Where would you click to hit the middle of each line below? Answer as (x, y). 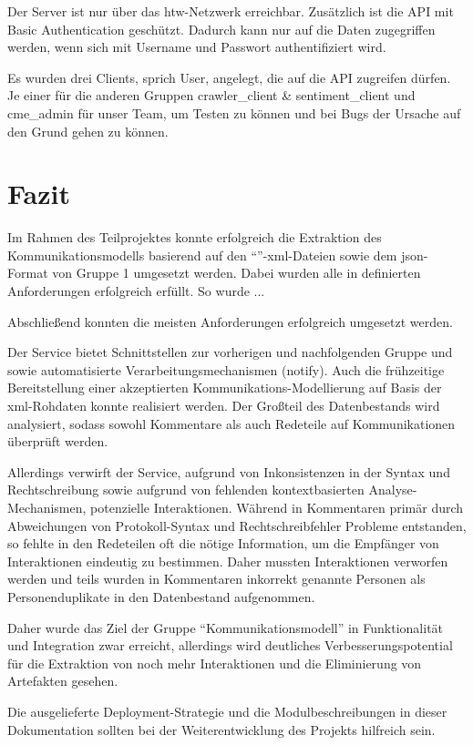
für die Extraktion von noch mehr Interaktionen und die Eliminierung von (215, 663)
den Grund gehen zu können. (88, 131)
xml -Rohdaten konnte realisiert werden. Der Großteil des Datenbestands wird (224, 406)
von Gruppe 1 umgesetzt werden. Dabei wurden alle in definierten (236, 273)
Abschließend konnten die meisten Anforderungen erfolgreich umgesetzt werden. (230, 321)
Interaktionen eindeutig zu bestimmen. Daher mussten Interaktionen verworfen (228, 561)
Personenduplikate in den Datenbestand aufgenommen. (161, 596)
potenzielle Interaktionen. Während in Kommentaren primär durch (277, 507)
